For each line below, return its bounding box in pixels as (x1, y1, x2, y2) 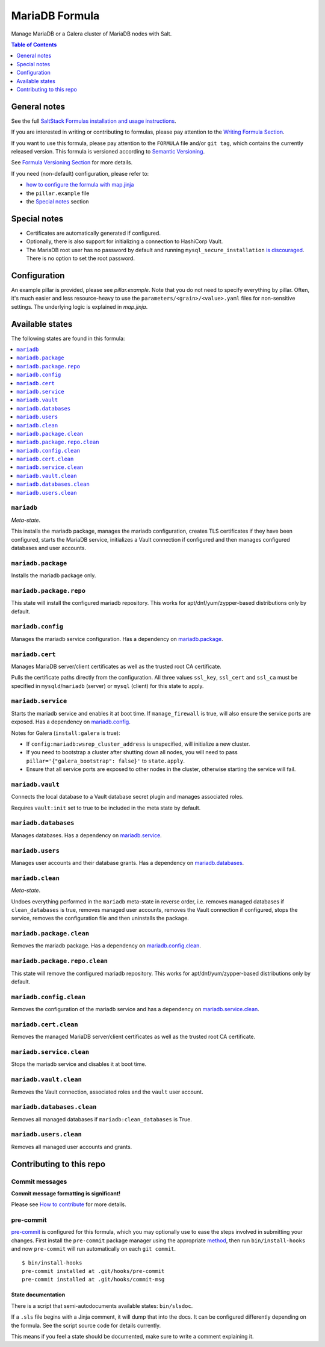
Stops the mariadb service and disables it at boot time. (11, 1061, 147, 1068)
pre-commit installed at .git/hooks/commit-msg (22, 1276, 165, 1283)
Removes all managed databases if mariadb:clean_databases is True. (11, 1115, 192, 1122)
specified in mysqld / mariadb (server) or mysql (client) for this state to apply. (11, 682, 204, 689)
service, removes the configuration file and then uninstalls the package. (11, 915, 189, 922)
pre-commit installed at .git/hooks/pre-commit (22, 1268, 165, 1275)
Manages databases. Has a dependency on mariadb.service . (11, 831, 162, 839)
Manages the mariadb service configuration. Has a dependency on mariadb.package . (11, 635, 223, 642)
